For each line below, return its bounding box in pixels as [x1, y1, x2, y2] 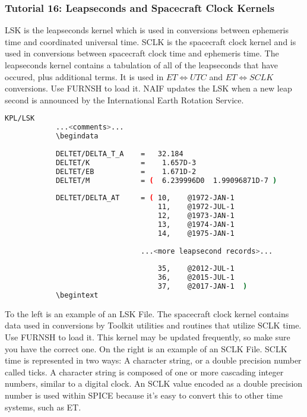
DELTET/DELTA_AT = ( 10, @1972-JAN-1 [55, 194, 235, 203]
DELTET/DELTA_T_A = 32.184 [55, 149, 183, 158]
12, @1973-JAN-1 [157, 211, 235, 220]
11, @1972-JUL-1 [157, 203, 235, 211]
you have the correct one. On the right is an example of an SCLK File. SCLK [5, 342, 287, 355]
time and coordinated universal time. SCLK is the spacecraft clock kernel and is [5, 35, 296, 48]
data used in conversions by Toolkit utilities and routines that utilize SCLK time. [5, 319, 302, 331]
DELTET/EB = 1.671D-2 [55, 167, 197, 176]
